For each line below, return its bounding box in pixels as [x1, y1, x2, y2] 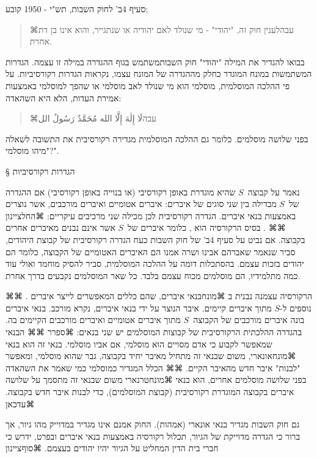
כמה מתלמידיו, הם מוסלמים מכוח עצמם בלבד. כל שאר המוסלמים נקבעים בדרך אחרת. [5, 269, 301, 282]
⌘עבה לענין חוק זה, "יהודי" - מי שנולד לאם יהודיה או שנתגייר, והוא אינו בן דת [29, 23, 294, 35]
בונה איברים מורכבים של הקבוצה [193, 313, 305, 326]
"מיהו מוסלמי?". [5, 144, 59, 157]
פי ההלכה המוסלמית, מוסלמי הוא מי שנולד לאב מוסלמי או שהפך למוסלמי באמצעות [5, 79, 290, 92]
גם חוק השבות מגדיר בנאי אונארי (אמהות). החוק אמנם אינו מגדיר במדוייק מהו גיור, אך [5, 418, 300, 431]
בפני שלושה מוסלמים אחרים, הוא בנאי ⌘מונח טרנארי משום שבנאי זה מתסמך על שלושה [5, 373, 307, 386]
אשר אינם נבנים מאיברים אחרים [5, 221, 115, 234]
